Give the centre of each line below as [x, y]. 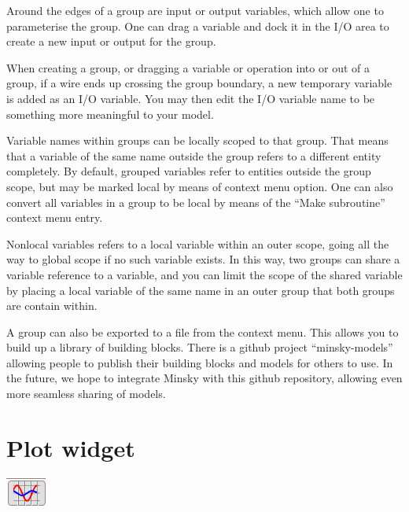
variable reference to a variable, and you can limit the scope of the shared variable [204, 274]
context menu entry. [55, 217]
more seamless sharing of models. [86, 394]
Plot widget [71, 447]
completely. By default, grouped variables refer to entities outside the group [189, 171]
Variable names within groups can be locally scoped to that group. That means [197, 140]
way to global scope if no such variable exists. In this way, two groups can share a [203, 259]
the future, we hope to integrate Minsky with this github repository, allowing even [204, 378]
